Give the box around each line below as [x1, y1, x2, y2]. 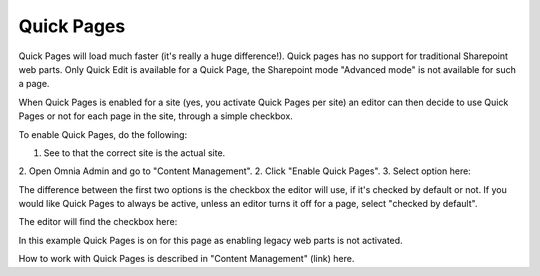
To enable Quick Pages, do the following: [18, 128, 188, 140]
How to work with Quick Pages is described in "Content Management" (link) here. [18, 253, 355, 265]
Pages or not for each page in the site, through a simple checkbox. [18, 110, 294, 122]
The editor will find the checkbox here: [18, 216, 178, 228]
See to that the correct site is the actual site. [43, 146, 226, 159]
